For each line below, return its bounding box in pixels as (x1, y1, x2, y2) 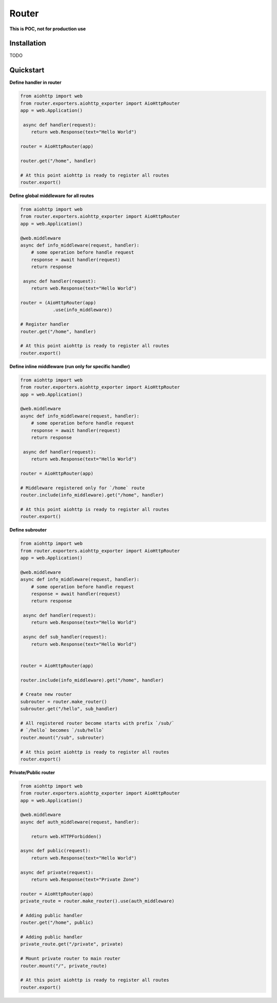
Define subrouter (9, 527, 47, 533)
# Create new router (20, 691, 72, 697)
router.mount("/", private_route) (20, 963, 107, 969)
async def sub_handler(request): (23, 634, 107, 640)
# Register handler (20, 321, 69, 327)
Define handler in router (9, 80, 62, 86)
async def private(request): (20, 869, 94, 875)
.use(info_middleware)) (52, 307, 113, 313)
